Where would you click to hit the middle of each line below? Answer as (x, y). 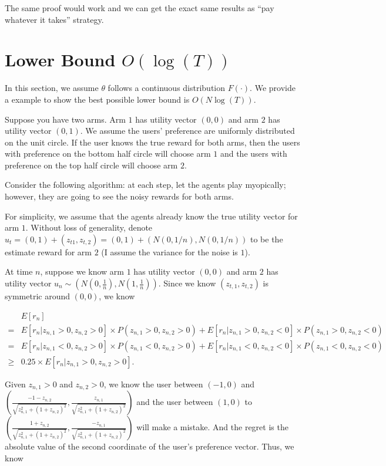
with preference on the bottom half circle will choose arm (108, 153)
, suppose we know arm (82, 271)
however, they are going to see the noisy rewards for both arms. (119, 196)
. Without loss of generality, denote (89, 227)
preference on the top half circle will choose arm (91, 165)
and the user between (175, 402)
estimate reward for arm (48, 251)
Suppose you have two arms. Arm (65, 119)
